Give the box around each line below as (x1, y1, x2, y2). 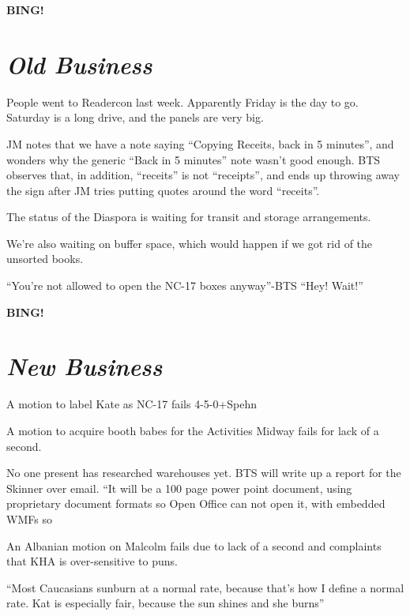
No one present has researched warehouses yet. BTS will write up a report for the (6, 464, 401, 481)
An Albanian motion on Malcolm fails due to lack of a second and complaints (6, 537, 382, 554)
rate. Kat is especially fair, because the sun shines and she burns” (6, 595, 325, 611)
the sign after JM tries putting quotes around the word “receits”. (6, 182, 320, 198)
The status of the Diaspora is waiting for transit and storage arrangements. (6, 208, 371, 225)
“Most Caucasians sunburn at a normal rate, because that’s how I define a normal (6, 579, 404, 595)
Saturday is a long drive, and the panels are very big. (6, 109, 264, 126)
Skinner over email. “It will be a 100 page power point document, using (6, 479, 352, 496)
